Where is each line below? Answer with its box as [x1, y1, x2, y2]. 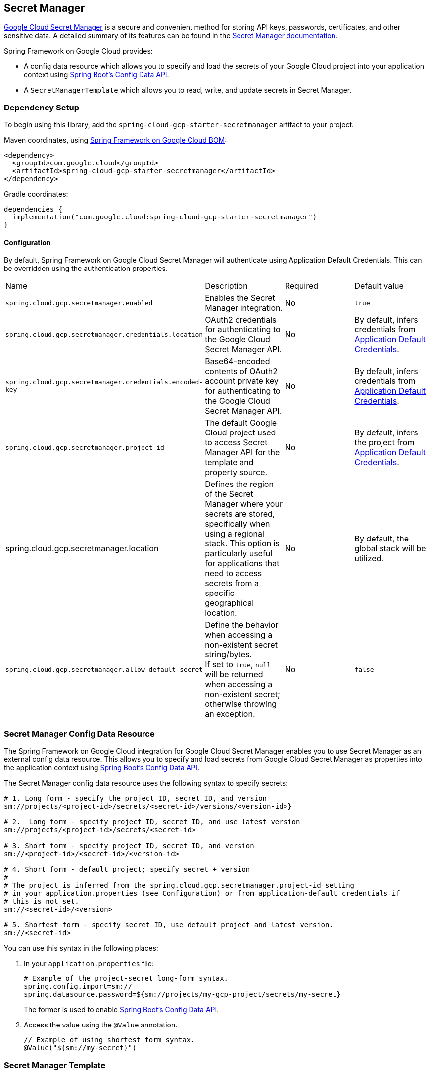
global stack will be [354, 543, 426, 554]
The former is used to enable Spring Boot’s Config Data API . [24, 1005, 219, 1014]
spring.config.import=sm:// [24, 982, 133, 991]
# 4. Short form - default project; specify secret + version [4, 865, 250, 874]
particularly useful [205, 548, 273, 559]
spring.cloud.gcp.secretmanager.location [5, 543, 159, 554]
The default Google [205, 418, 277, 428]
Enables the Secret [205, 293, 275, 303]
